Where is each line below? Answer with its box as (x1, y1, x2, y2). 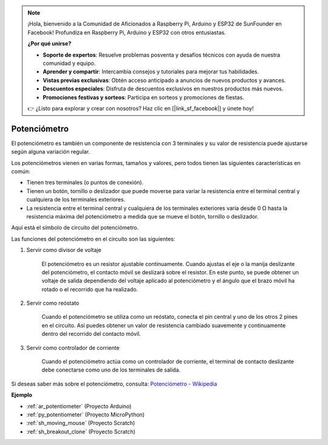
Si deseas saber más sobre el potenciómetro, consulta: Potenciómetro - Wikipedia (11, 380, 217, 387)
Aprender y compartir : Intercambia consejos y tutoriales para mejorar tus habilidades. (43, 68, 259, 75)
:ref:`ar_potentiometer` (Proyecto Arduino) (26, 403, 132, 410)
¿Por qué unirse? (27, 40, 72, 47)
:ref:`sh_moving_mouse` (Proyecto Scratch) (26, 420, 135, 427)
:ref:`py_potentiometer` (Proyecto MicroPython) (26, 410, 145, 418)
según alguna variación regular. (11, 148, 91, 155)
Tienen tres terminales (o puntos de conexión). (26, 179, 144, 186)
